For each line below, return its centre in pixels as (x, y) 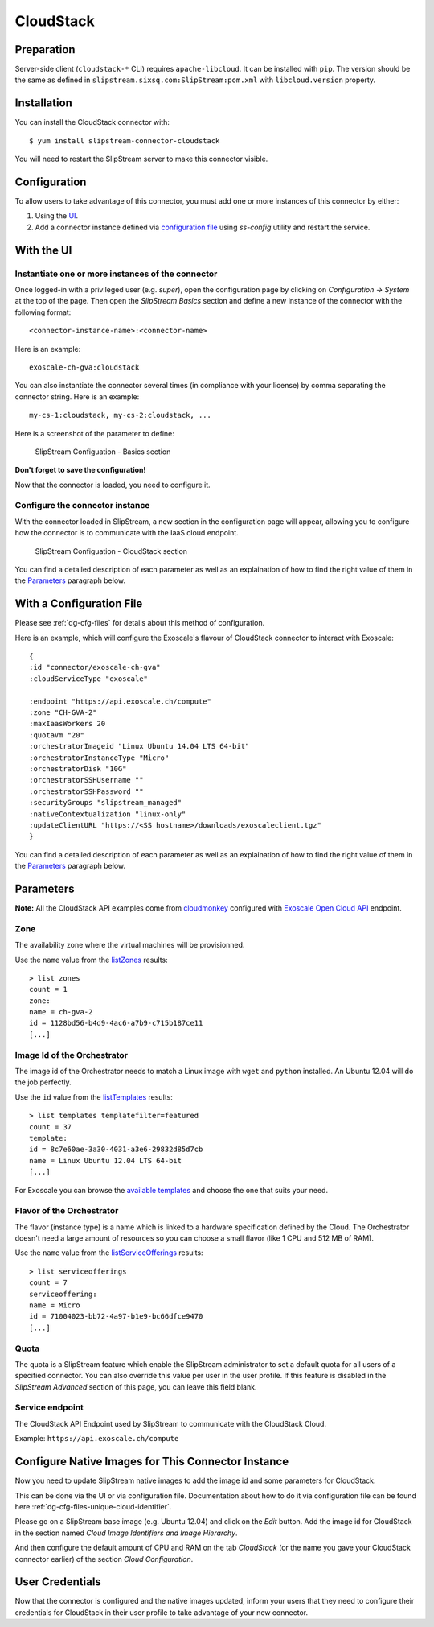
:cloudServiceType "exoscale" (89, 679)
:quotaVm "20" (57, 735)
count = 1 (48, 989)
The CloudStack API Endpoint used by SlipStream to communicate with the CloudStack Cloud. (171, 1423)
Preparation (45, 50)
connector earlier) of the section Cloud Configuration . (104, 1559)
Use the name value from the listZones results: (91, 960)
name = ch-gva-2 (61, 1012)
